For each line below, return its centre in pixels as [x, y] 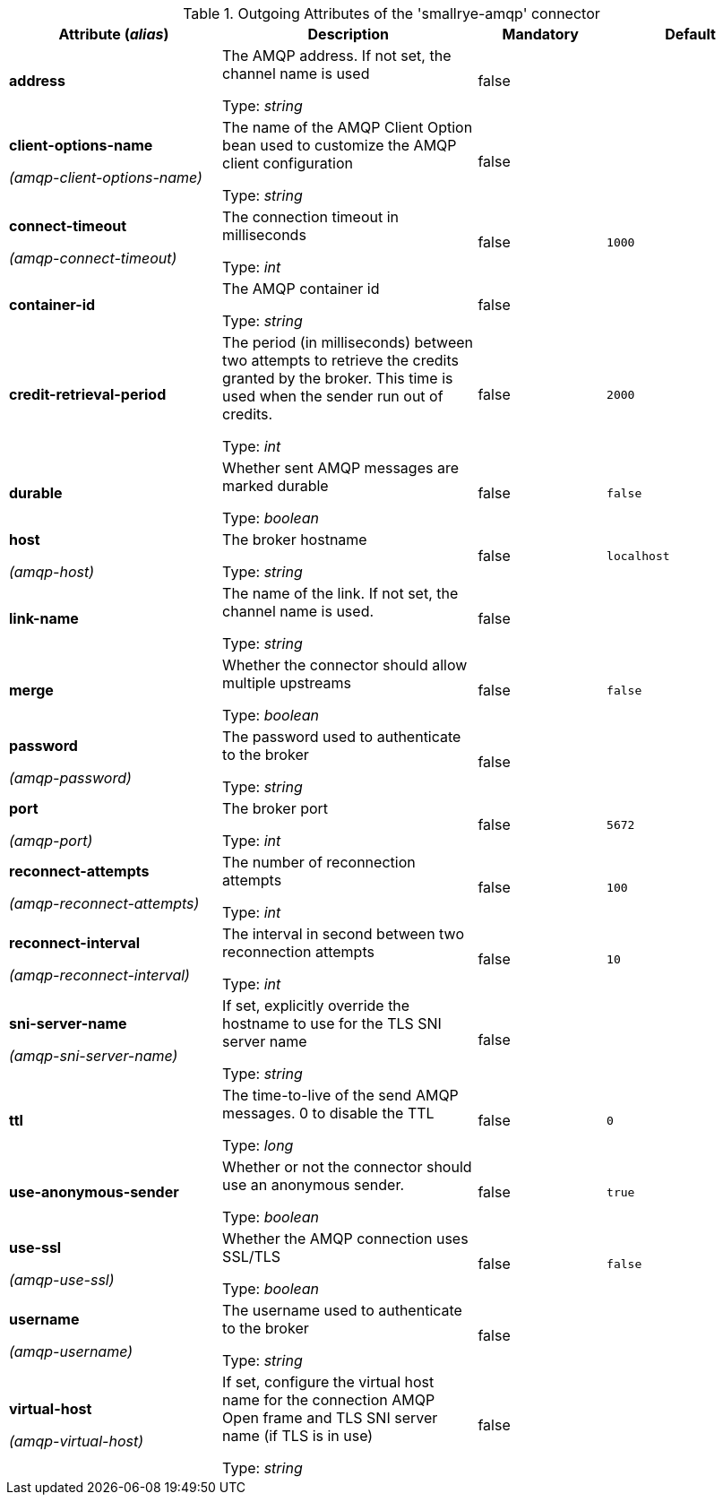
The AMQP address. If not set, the [337, 56]
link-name [44, 618]
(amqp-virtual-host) [76, 1441]
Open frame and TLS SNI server [330, 1418]
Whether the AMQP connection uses [345, 1239]
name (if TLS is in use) [298, 1436]
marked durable [275, 486]
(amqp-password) [70, 778]
